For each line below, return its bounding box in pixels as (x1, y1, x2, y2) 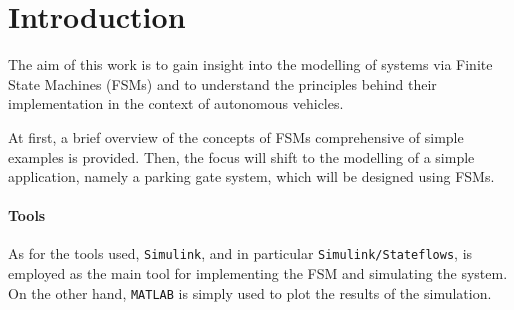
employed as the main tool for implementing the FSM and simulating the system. (8, 263, 508, 284)
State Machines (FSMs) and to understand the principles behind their (8, 73, 437, 94)
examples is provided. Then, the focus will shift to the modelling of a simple (8, 146, 475, 167)
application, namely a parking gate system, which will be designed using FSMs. (8, 166, 495, 187)
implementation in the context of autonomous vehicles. (8, 93, 344, 114)
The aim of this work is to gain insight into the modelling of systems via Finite (8, 54, 493, 75)
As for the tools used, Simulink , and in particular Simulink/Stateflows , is (8, 243, 473, 264)
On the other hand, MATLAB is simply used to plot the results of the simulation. (8, 282, 492, 303)
